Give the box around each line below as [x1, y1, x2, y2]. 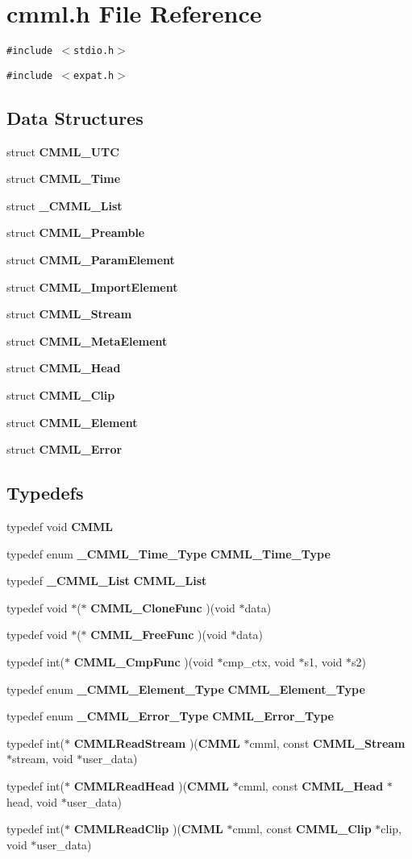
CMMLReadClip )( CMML [73, 820, 223, 837]
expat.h [73, 69, 114, 81]
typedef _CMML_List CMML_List [6, 572, 207, 589]
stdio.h [73, 45, 114, 57]
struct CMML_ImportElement [6, 278, 178, 295]
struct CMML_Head [6, 359, 121, 376]
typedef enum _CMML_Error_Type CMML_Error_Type [6, 708, 334, 724]
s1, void [304, 653, 343, 670]
